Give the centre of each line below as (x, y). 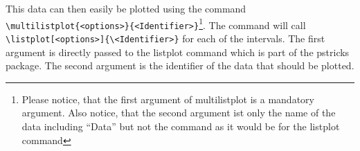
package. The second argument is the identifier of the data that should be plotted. (180, 65)
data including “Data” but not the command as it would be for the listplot (181, 126)
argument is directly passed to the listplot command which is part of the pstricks (178, 52)
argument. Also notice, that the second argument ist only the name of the (179, 113)
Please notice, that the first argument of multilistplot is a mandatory (168, 99)
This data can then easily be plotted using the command (126, 8)
